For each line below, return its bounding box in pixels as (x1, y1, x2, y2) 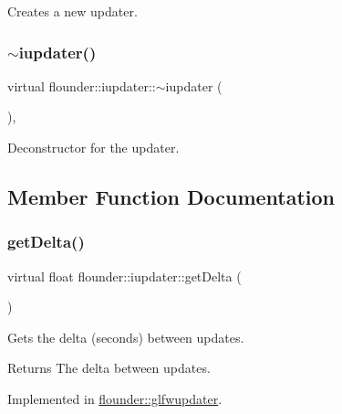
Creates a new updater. (7, 2, 138, 20)
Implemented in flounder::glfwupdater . (7, 388, 223, 408)
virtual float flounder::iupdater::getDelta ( (7, 266, 242, 285)
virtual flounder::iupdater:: (7, 76, 156, 95)
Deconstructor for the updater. (7, 138, 180, 156)
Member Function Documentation (7, 182, 336, 210)
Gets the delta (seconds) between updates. (7, 327, 244, 346)
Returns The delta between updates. (7, 358, 211, 377)
